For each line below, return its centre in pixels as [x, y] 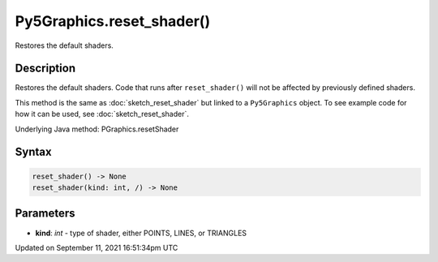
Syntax [33, 152]
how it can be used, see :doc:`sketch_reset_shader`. [102, 114]
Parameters [45, 214]
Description [45, 69]
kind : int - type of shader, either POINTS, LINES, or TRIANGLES [141, 233]
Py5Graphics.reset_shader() [113, 21]
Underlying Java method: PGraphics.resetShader [97, 129]
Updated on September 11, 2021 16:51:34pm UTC [97, 247]
